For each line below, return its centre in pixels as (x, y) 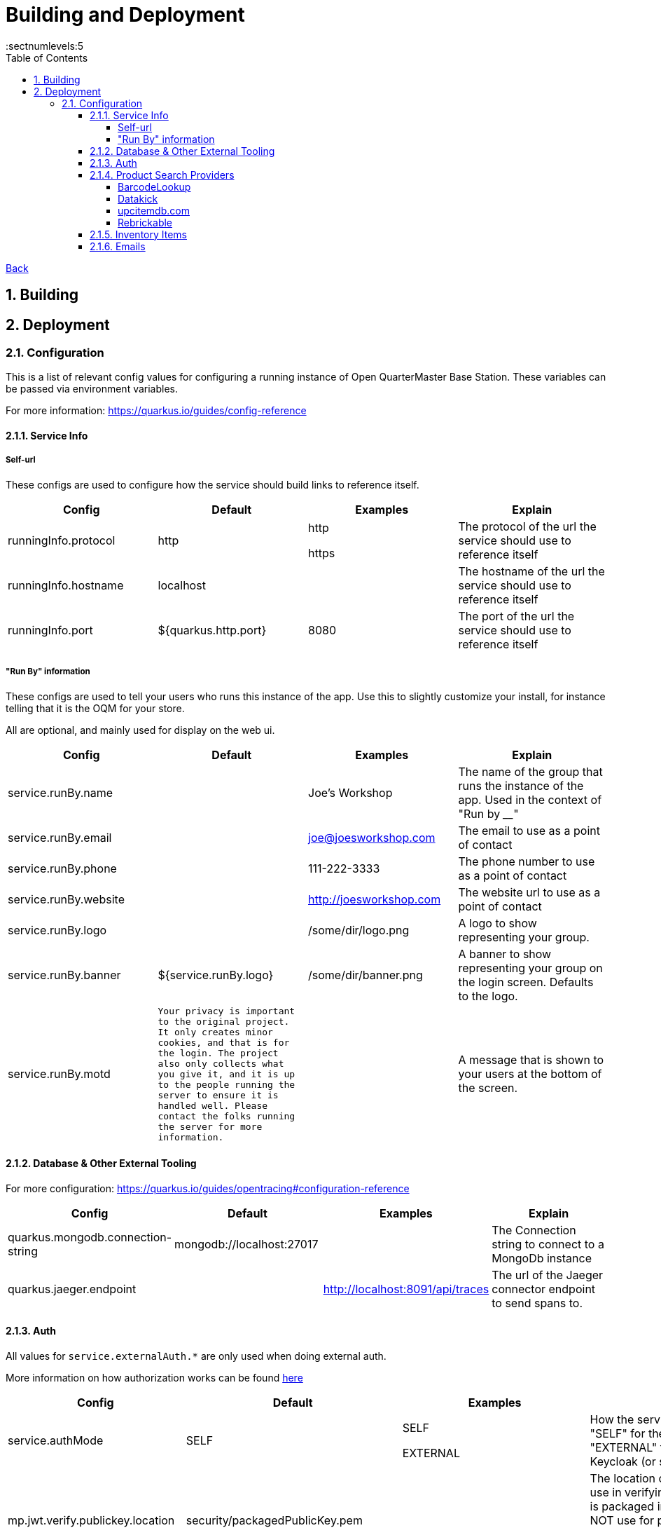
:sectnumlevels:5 (45, 46)
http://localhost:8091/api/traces (406, 1289)
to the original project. (224, 1021)
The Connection (534, 1230)
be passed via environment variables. (92, 389)
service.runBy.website (66, 899)
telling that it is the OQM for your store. (95, 708)
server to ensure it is (218, 1095)
